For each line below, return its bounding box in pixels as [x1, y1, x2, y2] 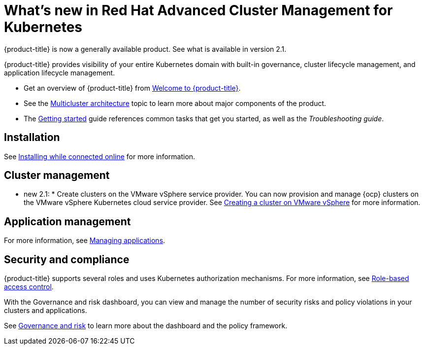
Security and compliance [4, 253, 130, 266]
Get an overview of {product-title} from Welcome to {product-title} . [24, 83, 241, 92]
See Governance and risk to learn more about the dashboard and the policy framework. [4, 321, 288, 330]
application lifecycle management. [4, 68, 115, 77]
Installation [4, 131, 60, 144]
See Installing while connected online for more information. [4, 152, 196, 161]
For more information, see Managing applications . [4, 236, 165, 245]
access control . [4, 282, 54, 291]
